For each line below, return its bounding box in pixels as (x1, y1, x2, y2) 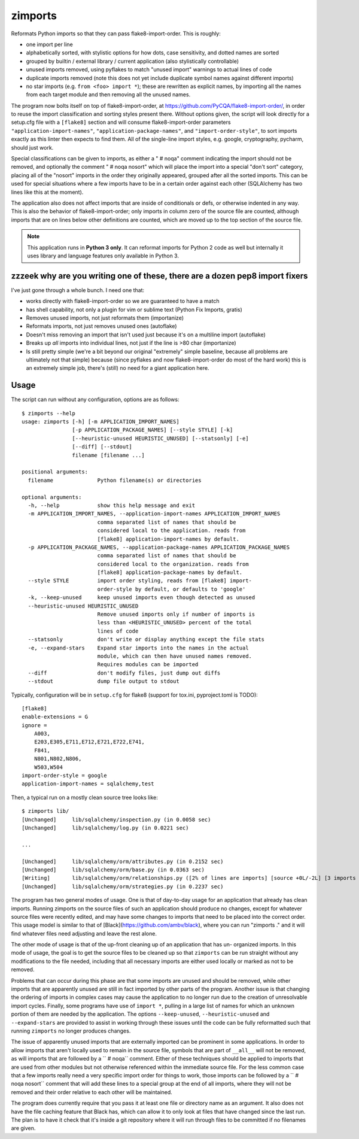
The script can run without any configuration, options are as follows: (11, 396, 180, 403)
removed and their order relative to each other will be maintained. (11, 1088, 173, 1095)
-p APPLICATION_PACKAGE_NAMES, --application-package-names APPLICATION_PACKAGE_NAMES (28, 543, 290, 551)
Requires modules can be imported (97, 661, 199, 668)
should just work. (11, 144, 54, 151)
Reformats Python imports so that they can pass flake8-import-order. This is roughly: (11, 30, 221, 37)
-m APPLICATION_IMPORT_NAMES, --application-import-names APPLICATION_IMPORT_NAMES (28, 511, 281, 517)
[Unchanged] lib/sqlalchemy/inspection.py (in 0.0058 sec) (22, 816, 211, 823)
